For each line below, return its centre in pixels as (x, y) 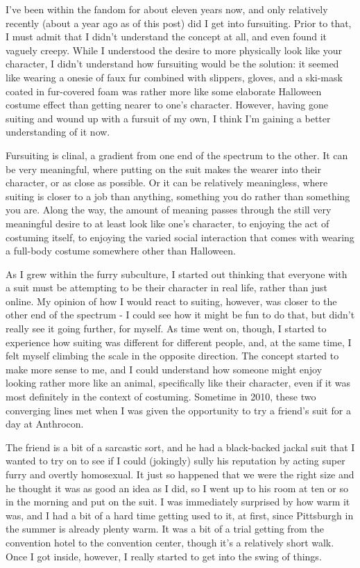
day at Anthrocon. (45, 424)
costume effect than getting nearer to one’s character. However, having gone (167, 105)
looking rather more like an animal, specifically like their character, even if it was (178, 383)
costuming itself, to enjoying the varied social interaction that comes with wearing (180, 237)
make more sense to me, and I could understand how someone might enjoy (164, 369)
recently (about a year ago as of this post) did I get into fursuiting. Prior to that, (179, 23)
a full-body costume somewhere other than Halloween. (121, 251)
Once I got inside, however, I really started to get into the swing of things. (164, 556)
